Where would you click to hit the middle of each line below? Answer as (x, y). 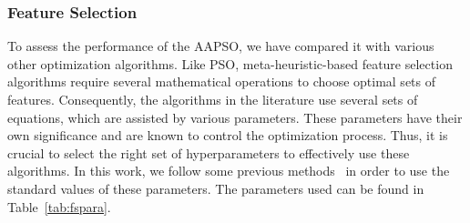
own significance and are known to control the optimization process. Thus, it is (228, 135)
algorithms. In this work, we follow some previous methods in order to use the (229, 171)
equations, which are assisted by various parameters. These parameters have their (235, 117)
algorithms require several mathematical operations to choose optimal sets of (222, 81)
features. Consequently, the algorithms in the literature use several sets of (213, 99)
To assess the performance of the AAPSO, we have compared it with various (221, 46)
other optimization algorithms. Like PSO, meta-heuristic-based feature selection (230, 63)
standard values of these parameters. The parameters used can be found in (216, 188)
